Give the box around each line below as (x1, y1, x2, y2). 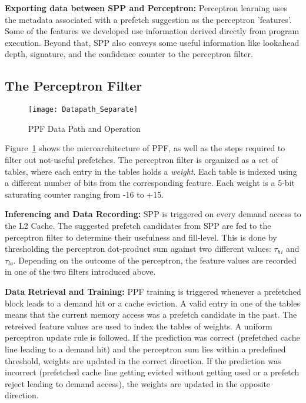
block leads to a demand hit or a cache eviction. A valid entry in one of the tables (5, 297, 300, 309)
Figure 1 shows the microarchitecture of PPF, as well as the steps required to (5, 142, 285, 154)
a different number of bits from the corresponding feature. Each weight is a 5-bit (5, 176, 295, 189)
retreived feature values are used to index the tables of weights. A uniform (5, 319, 272, 332)
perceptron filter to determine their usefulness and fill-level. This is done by (5, 231, 277, 243)
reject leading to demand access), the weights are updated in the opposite (5, 377, 271, 389)
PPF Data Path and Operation (28, 122, 141, 134)
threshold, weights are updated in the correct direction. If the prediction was (5, 354, 281, 367)
